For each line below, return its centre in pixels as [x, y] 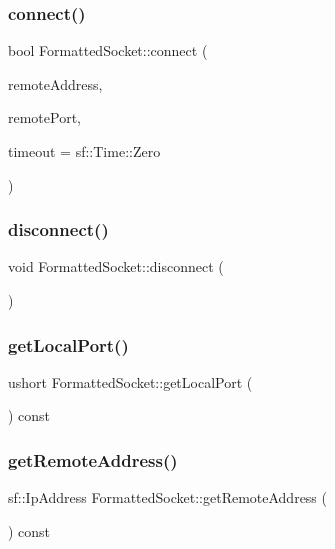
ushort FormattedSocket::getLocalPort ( [130, 381]
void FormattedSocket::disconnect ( [116, 266]
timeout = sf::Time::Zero [84, 151]
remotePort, [44, 117]
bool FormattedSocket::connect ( [108, 50]
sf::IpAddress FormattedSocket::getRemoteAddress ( [167, 497]
